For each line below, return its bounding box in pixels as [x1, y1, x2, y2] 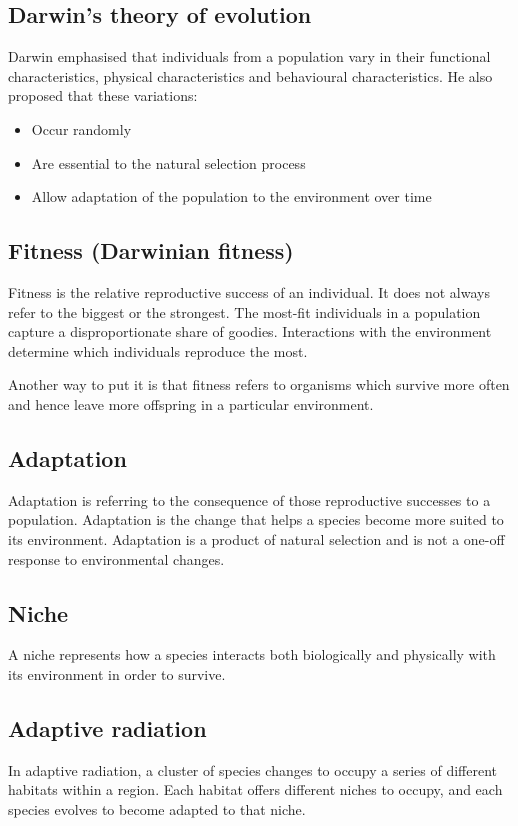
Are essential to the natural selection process [31, 152, 306, 173]
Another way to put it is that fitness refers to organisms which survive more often [8, 374, 510, 395]
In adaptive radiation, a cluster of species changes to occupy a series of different [8, 759, 498, 780]
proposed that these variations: [8, 85, 198, 106]
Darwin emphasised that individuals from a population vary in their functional [8, 46, 491, 67]
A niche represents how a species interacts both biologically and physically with [8, 644, 496, 665]
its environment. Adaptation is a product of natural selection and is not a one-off [8, 528, 505, 549]
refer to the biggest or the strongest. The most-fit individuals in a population [8, 301, 481, 322]
